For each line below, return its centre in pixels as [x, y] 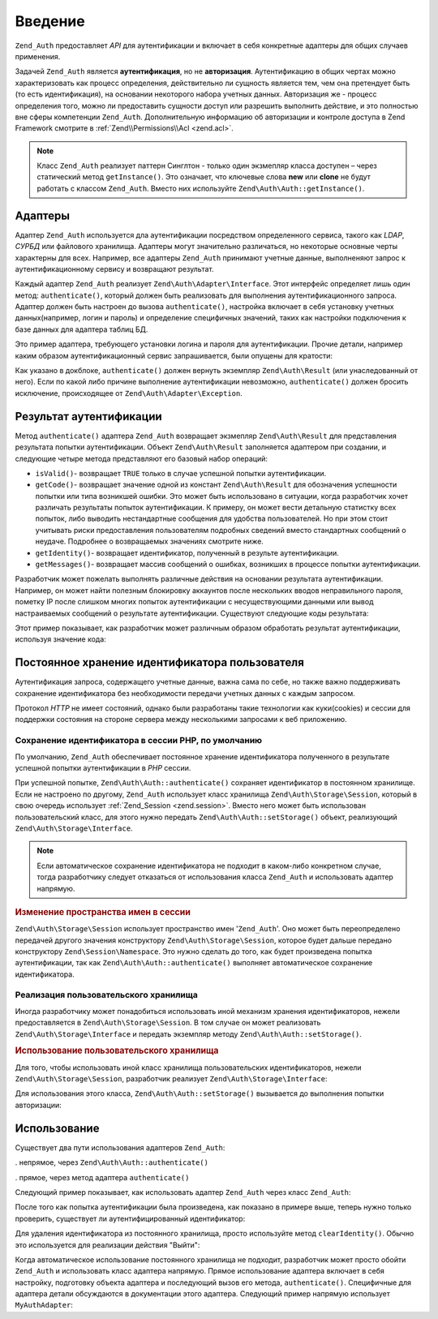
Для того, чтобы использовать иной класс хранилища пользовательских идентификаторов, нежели [188, 1068]
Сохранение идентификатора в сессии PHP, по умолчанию [139, 741]
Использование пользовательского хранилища [117, 1050]
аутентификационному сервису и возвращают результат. [114, 269]
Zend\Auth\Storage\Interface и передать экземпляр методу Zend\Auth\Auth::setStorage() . [189, 1033]
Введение [50, 21]
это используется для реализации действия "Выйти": [107, 1244]
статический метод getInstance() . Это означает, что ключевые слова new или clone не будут [204, 177]
